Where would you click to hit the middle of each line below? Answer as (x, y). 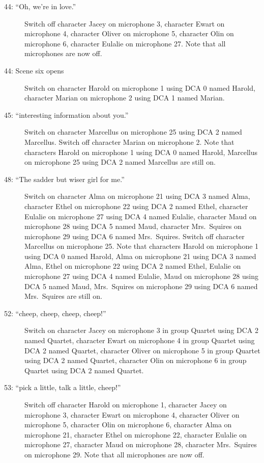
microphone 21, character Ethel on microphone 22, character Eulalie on (136, 434)
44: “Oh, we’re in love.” (40, 6)
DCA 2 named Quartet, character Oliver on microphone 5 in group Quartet (142, 350)
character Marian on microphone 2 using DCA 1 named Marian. (125, 98)
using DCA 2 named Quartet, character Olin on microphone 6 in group (136, 360)
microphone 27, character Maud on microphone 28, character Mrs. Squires (141, 444)
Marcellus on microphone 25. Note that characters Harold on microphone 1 (142, 246)
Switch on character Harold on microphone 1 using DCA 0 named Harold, (140, 87)
